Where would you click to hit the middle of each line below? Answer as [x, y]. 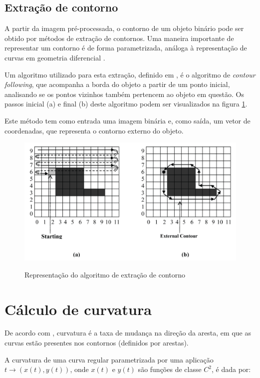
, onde [79, 369]
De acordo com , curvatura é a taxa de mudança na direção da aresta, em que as [128, 333]
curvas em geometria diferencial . [55, 57]
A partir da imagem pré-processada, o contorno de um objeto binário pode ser [124, 28]
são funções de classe [170, 369]
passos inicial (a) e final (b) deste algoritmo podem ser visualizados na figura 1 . [126, 104]
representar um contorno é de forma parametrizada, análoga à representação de [126, 48]
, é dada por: [231, 369]
